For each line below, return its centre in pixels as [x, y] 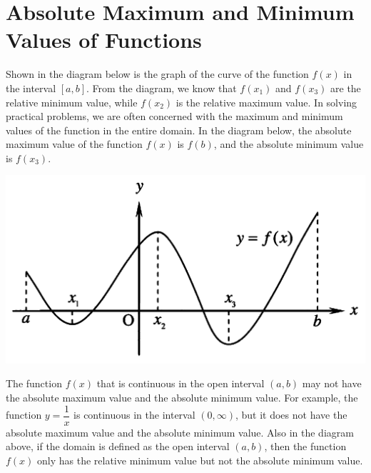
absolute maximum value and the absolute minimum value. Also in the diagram [180, 432]
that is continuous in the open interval [181, 383]
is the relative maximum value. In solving [266, 102]
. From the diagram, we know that [162, 88]
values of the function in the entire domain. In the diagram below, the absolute [179, 130]
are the [346, 88]
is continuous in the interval [134, 415]
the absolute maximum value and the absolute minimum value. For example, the [182, 397]
